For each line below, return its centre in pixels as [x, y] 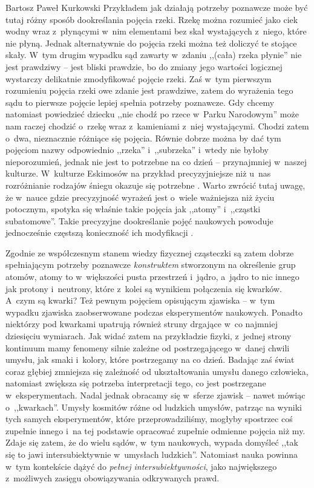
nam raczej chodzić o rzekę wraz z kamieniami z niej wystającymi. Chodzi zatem [157, 125]
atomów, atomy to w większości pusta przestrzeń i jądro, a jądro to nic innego [152, 277]
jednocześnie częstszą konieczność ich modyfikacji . [100, 233]
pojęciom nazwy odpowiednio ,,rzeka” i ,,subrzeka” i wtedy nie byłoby [137, 150]
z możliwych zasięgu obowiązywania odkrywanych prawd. [113, 478]
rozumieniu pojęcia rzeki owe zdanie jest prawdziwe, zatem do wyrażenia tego [149, 90]
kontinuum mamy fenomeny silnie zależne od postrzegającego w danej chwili [148, 347]
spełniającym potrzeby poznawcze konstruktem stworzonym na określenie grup [151, 265]
